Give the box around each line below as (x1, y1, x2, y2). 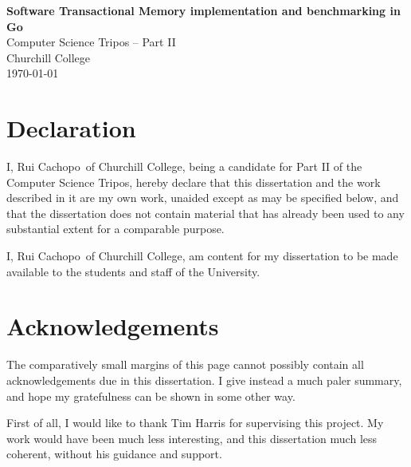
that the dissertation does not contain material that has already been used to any (6, 204, 405, 221)
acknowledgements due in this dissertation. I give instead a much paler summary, (6, 371, 402, 388)
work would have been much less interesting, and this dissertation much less (6, 429, 378, 446)
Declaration (6, 112, 136, 144)
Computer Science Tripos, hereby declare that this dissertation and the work (6, 173, 381, 190)
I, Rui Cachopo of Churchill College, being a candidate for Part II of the (6, 158, 362, 175)
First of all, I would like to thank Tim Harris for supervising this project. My (6, 414, 384, 431)
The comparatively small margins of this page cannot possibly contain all (6, 356, 364, 373)
